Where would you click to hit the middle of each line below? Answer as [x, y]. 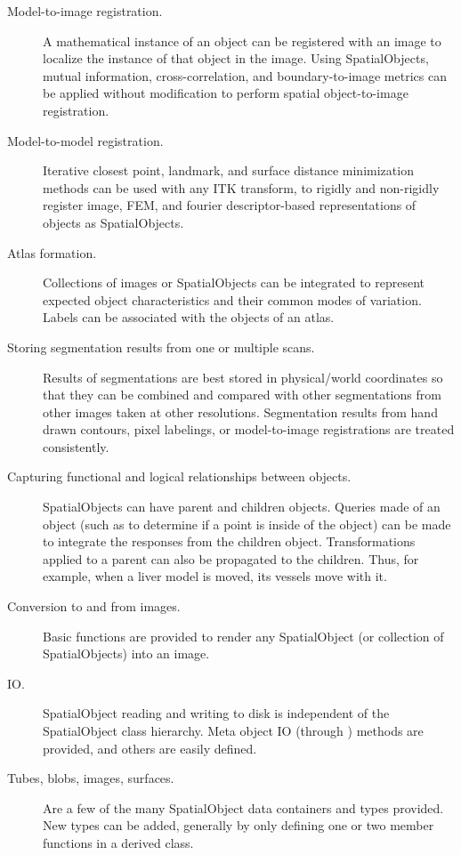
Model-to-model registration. [85, 140]
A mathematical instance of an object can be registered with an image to [242, 40]
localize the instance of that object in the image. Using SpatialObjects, [236, 58]
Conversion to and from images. [94, 606]
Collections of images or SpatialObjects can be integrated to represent [234, 282]
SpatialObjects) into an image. [126, 653]
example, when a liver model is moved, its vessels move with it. [215, 576]
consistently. [76, 446]
